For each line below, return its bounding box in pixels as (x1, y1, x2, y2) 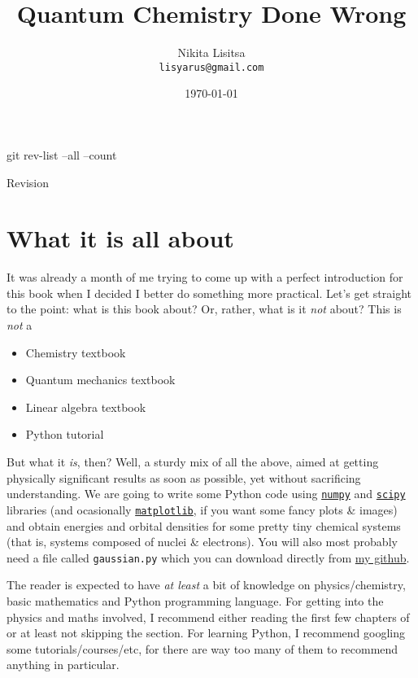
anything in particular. (7, 656, 120, 673)
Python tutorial (25, 426, 104, 443)
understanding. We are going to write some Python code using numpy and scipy (7, 485, 406, 502)
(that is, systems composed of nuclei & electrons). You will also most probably (7, 533, 398, 550)
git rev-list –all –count (7, 146, 117, 163)
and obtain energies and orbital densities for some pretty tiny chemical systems (7, 517, 401, 534)
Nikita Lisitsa (177, 44, 246, 61)
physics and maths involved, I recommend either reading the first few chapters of (7, 608, 410, 625)
